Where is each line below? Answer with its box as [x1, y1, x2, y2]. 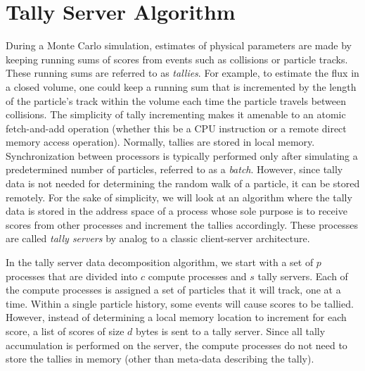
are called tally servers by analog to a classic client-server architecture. [6, 231, 310, 246]
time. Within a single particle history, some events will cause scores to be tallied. [6, 296, 354, 310]
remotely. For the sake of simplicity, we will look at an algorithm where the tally [6, 189, 352, 204]
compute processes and [148, 268, 247, 283]
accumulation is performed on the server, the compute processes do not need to [6, 337, 347, 352]
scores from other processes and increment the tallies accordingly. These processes [6, 217, 359, 232]
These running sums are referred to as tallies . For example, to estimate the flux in [6, 65, 359, 80]
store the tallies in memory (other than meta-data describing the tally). [6, 351, 314, 366]
